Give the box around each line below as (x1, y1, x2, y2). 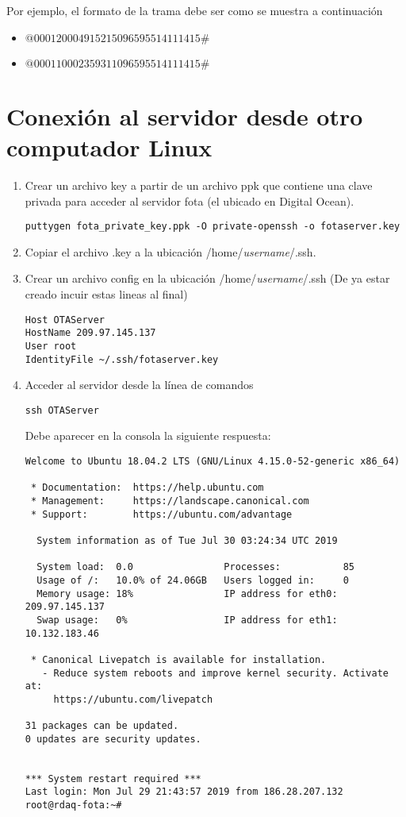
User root (25, 340, 77, 352)
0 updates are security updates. (25, 733, 201, 745)
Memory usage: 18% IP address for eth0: (36, 588, 338, 599)
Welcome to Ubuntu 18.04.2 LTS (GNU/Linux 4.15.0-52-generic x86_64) (25, 456, 400, 467)
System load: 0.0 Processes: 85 (36, 561, 355, 573)
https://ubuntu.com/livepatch (53, 693, 213, 705)
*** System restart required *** (25, 773, 201, 784)
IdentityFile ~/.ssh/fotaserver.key (25, 353, 219, 365)
